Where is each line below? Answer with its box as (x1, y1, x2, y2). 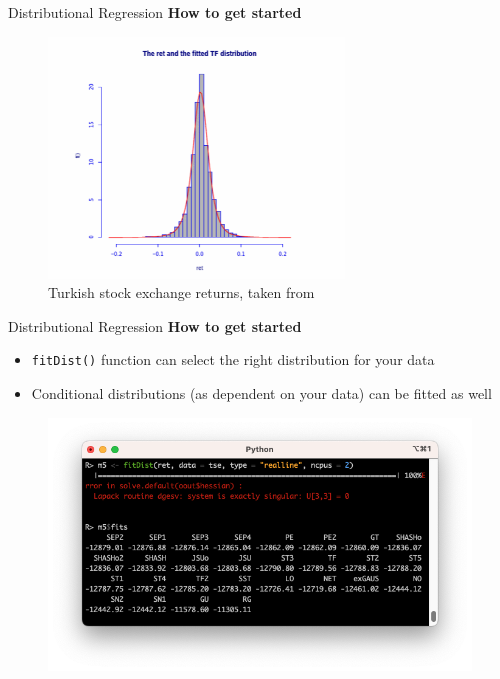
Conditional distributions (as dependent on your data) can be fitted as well (31, 383, 492, 404)
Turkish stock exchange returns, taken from (48, 282, 315, 303)
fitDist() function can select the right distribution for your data (31, 349, 435, 370)
